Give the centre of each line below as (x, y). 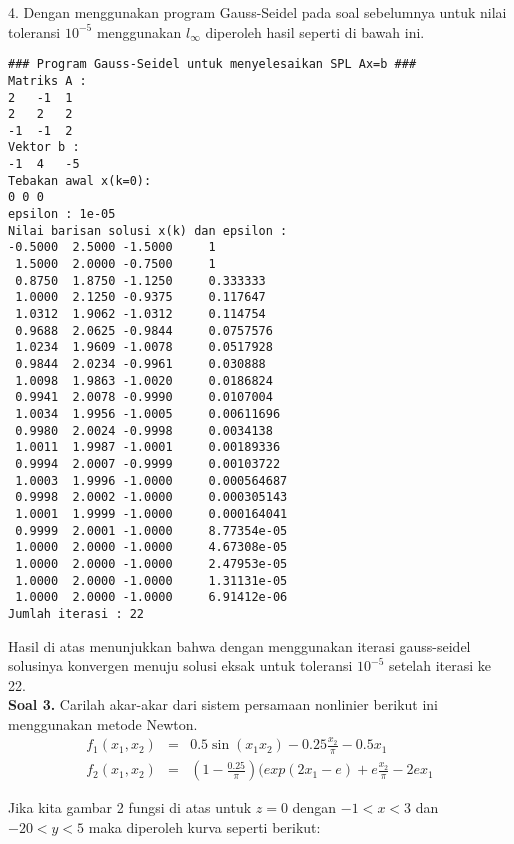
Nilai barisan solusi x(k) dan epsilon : (148, 230)
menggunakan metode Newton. (103, 723)
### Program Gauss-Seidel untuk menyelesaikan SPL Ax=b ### (212, 64)
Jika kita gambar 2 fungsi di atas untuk (130, 807)
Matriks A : (47, 80)
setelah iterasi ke (440, 665)
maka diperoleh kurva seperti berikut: (204, 826)
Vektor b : (44, 147)
